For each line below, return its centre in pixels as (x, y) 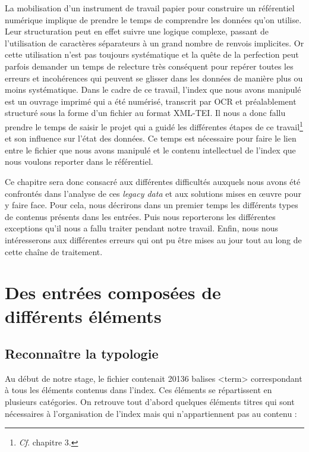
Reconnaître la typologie (82, 354)
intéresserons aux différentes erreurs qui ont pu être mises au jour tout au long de (153, 239)
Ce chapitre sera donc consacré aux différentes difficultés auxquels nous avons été (153, 181)
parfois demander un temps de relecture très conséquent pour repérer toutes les (149, 66)
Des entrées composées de (113, 292)
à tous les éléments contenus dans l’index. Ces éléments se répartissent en (138, 390)
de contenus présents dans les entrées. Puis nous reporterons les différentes (140, 216)
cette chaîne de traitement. (54, 251)
